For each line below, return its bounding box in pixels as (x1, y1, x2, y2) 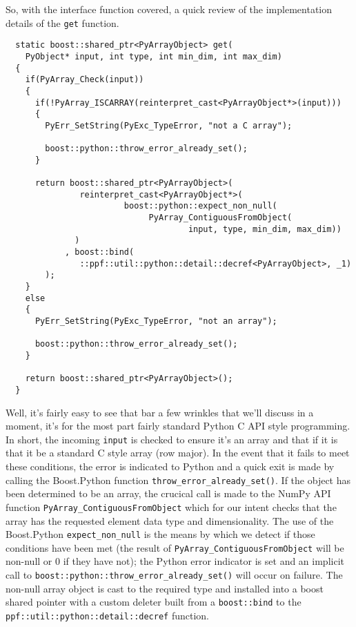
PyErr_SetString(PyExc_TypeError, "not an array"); (34, 316, 277, 326)
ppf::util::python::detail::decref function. (6, 608, 209, 622)
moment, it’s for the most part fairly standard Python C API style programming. (6, 418, 350, 433)
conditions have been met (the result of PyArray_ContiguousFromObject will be (6, 540, 344, 554)
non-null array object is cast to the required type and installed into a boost (6, 581, 324, 595)
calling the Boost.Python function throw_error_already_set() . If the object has (6, 472, 351, 487)
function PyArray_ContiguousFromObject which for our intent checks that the (6, 499, 337, 514)
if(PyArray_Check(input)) (25, 75, 144, 85)
